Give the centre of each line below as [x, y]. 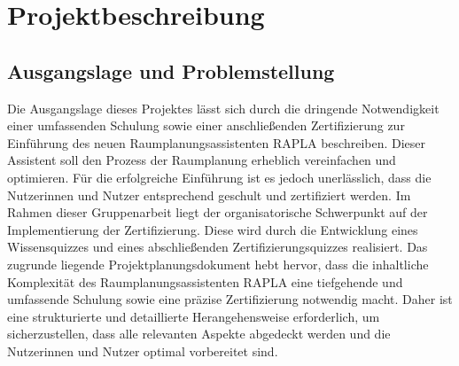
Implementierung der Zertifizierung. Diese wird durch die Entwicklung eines [213, 229]
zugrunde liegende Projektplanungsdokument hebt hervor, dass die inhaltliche [218, 264]
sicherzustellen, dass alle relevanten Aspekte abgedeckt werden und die [199, 334]
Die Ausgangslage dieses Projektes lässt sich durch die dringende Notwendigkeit [223, 108]
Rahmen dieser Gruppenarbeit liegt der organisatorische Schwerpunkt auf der [218, 212]
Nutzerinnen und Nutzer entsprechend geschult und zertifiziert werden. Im [209, 195]
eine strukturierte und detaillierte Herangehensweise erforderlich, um [194, 316]
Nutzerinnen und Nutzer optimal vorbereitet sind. [143, 350]
